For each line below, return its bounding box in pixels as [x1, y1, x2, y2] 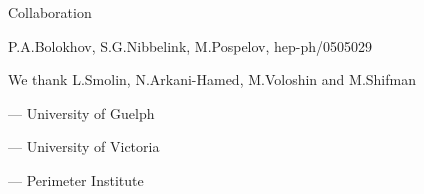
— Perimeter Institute [8, 169, 144, 190]
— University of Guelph [8, 102, 155, 123]
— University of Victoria [8, 136, 160, 157]
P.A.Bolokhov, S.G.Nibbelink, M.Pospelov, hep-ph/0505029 [8, 35, 373, 56]
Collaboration [8, 2, 92, 22]
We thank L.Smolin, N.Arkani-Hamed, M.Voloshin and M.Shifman [8, 69, 416, 90]
